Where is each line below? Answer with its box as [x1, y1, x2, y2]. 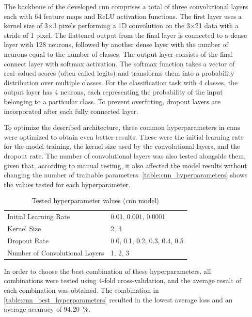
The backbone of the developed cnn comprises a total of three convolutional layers [4, 1, 248, 11]
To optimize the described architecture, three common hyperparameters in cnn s [4, 122, 240, 132]
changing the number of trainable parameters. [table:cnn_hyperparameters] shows [4, 170, 248, 180]
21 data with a [195, 20, 239, 31]
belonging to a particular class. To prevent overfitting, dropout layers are [4, 96, 220, 106]
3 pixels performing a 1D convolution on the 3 [53, 20, 190, 31]
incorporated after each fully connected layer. [4, 106, 139, 116]
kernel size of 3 [4, 20, 48, 31]
